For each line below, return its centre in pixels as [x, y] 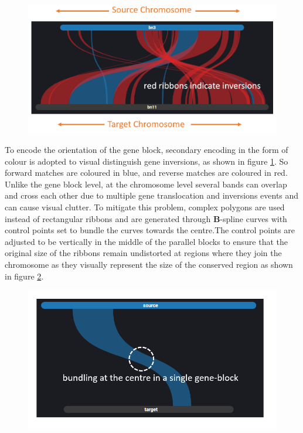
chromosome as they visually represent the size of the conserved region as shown [149, 264]
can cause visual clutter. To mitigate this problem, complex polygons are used [145, 207]
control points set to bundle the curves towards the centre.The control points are [150, 230]
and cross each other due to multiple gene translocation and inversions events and [152, 195]
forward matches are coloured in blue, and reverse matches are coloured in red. [146, 173]
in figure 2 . [24, 276]
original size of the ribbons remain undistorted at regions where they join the [143, 253]
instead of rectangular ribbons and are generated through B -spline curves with [146, 218]
